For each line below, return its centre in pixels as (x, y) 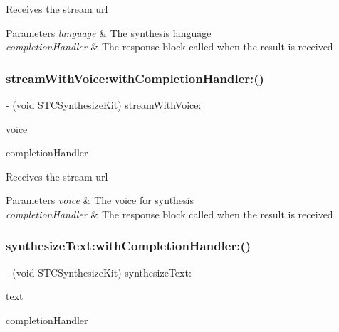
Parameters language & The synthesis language (109, 32)
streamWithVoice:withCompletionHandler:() (135, 78)
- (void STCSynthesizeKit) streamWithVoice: (104, 105)
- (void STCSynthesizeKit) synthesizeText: (99, 272)
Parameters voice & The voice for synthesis (100, 200)
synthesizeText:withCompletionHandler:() (129, 246)
